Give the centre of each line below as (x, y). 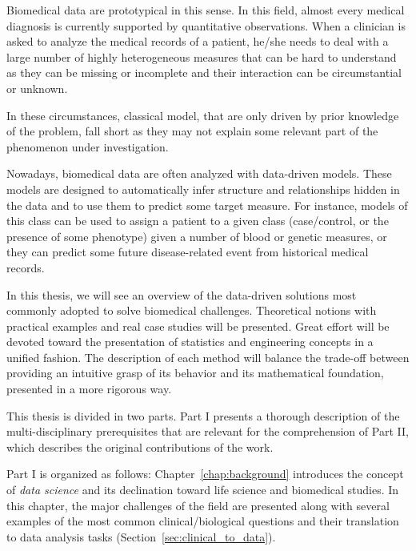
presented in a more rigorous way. (89, 389)
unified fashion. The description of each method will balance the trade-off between (208, 357)
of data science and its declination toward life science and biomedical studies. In (203, 490)
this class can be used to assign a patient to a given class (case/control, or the (198, 221)
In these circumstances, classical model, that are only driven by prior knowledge (203, 115)
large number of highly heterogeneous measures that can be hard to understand (202, 56)
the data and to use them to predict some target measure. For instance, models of (207, 205)
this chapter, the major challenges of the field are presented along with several (198, 505)
